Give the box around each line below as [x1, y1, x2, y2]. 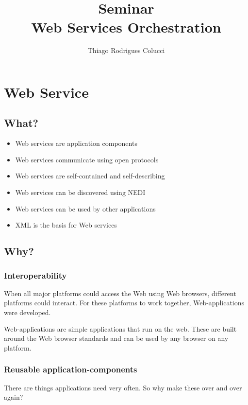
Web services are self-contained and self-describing [15, 171, 165, 181]
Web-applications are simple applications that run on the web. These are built [4, 323, 237, 334]
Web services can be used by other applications [15, 203, 156, 213]
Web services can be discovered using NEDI [15, 187, 146, 197]
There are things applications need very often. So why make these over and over [4, 382, 242, 392]
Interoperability [4, 269, 67, 281]
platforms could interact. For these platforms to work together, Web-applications [4, 298, 245, 308]
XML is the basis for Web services [15, 220, 117, 230]
